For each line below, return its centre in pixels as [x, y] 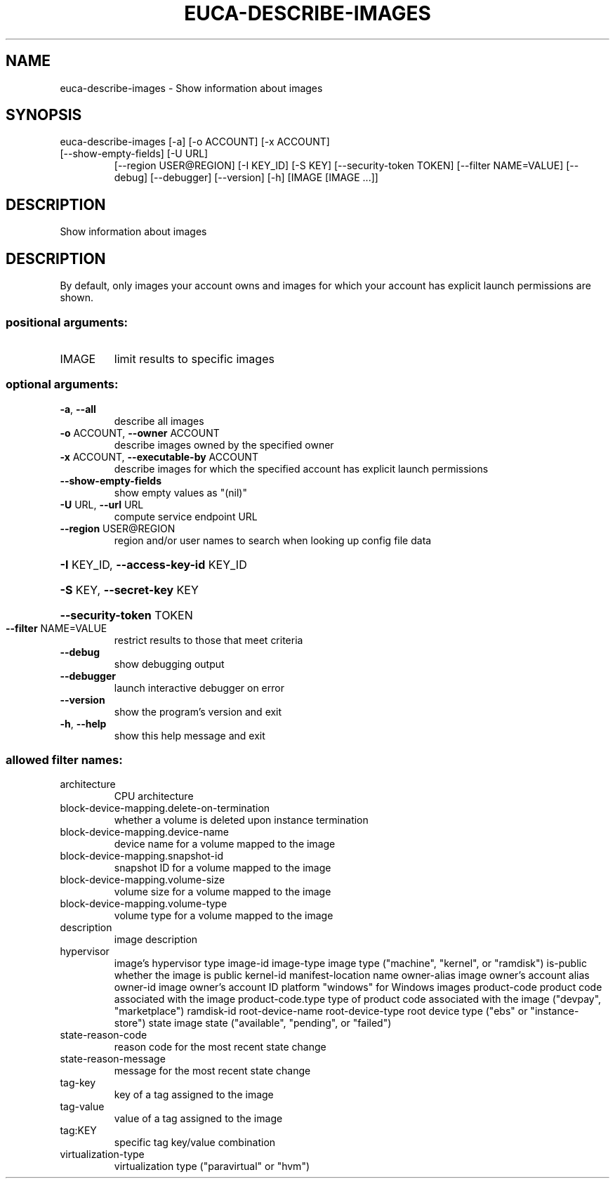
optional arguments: [62, 384]
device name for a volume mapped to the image [225, 844]
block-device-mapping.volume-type [144, 904]
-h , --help [83, 723]
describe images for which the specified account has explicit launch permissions [301, 468]
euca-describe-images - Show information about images [191, 88]
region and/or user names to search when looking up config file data [273, 540]
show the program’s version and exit [198, 711]
